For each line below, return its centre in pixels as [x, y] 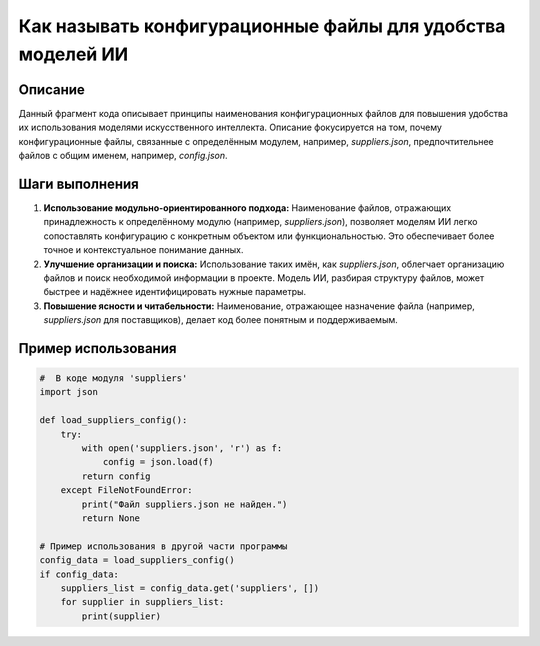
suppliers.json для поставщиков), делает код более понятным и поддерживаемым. [221, 320]
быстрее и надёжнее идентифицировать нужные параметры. [175, 292]
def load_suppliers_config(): [113, 420]
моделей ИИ [73, 54]
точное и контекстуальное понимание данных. [143, 250]
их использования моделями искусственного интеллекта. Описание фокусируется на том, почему [230, 127]
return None [110, 518]
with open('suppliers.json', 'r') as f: [182, 448]
